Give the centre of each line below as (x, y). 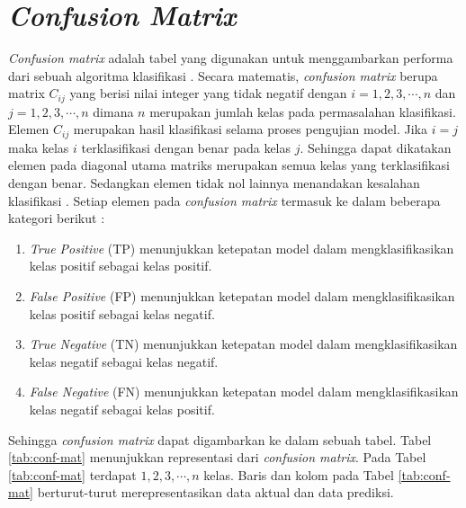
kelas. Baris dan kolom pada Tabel (299, 474)
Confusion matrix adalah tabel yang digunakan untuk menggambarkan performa (231, 58)
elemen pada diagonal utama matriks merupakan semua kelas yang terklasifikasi (229, 165)
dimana (113, 111)
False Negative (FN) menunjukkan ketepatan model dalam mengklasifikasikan (244, 392)
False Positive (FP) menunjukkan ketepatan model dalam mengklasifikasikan (242, 295)
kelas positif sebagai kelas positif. (121, 266)
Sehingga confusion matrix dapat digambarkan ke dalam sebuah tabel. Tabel (220, 439)
